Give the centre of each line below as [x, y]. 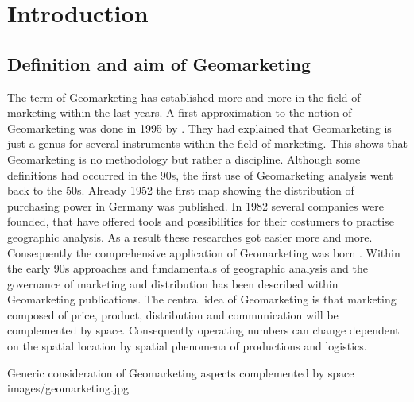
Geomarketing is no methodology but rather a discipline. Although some [184, 158]
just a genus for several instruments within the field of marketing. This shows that [207, 143]
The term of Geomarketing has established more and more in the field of [184, 97]
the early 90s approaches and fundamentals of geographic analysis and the [188, 268]
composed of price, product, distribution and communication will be [173, 314]
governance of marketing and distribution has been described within [173, 283]
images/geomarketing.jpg [68, 388]
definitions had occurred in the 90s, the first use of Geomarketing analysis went [200, 174]
